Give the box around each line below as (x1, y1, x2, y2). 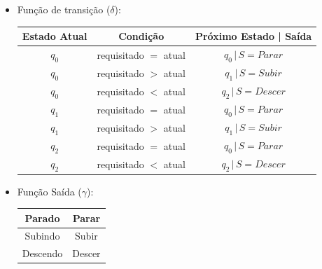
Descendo (22, 246, 63, 261)
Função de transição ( (17, 2, 111, 16)
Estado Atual (22, 29, 87, 43)
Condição (118, 29, 164, 43)
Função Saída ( (17, 184, 82, 198)
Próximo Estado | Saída (195, 29, 312, 43)
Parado (24, 210, 60, 225)
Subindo (24, 228, 60, 243)
